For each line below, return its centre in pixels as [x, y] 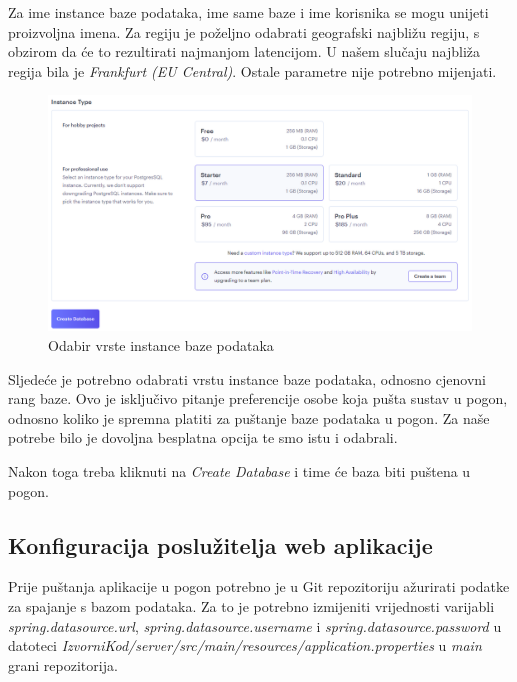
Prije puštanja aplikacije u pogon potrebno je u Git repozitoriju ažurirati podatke [259, 586]
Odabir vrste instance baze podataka [161, 344]
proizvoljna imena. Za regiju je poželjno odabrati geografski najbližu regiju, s [244, 31]
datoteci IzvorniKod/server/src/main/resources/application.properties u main [245, 645]
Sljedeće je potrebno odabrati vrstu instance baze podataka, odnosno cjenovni [247, 378]
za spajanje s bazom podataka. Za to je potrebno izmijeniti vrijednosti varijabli [251, 605]
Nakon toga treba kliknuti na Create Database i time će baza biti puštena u [239, 470]
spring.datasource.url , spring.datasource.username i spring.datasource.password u [255, 625]
